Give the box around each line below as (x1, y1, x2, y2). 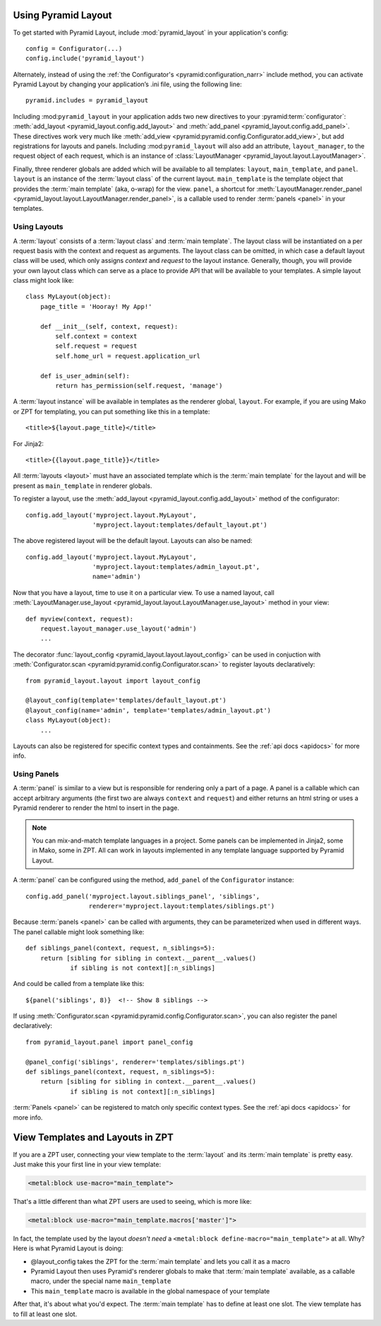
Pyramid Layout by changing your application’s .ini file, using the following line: (13, 80, 243, 88)
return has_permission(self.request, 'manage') (55, 382, 223, 389)
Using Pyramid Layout (13, 9, 112, 21)
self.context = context (55, 332, 138, 341)
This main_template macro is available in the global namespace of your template (30, 1286, 270, 1295)
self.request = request (55, 342, 138, 350)
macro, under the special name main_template (30, 1277, 171, 1286)
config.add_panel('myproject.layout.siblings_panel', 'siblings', (25, 892, 260, 900)
